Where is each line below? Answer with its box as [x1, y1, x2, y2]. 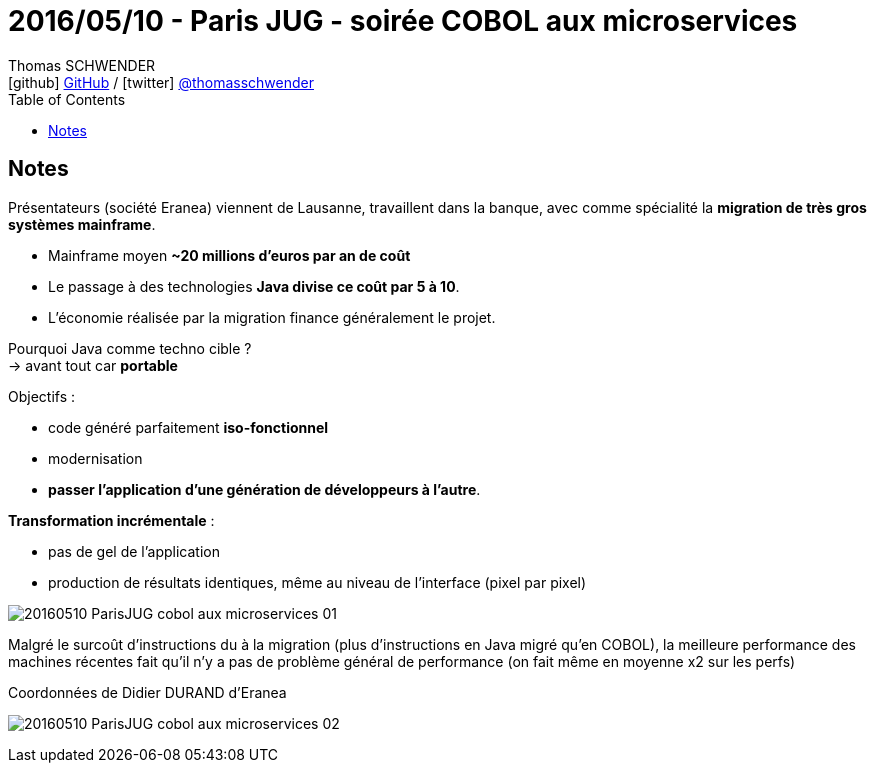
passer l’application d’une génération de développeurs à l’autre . [48, 480, 481, 498]
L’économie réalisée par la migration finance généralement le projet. [48, 308, 496, 326]
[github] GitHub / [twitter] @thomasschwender [8, 73, 314, 91]
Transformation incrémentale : [8, 511, 215, 529]
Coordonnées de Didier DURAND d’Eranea [8, 683, 287, 701]
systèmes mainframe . [8, 215, 156, 233]
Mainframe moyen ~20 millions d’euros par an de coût [48, 246, 411, 264]
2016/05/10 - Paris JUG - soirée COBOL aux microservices [8, 4, 798, 38]
